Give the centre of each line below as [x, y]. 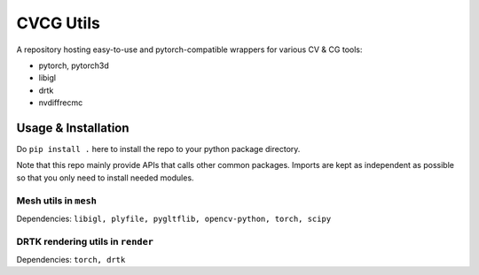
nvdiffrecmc [61, 103]
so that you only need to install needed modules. [105, 178]
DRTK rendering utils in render [85, 241]
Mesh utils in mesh [57, 201]
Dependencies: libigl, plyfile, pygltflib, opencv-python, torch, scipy [174, 218]
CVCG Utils [59, 23]
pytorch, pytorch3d [74, 65]
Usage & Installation [73, 128]
